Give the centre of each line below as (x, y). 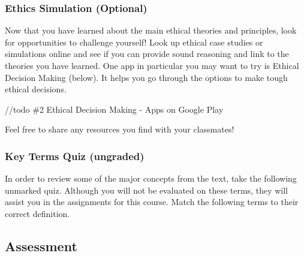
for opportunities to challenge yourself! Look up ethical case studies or (134, 42)
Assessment (41, 246)
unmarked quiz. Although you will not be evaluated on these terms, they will (146, 190)
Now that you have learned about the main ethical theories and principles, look (151, 30)
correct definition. (37, 213)
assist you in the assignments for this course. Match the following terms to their (152, 202)
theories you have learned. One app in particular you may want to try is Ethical (152, 65)
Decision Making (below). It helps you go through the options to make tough (146, 77)
